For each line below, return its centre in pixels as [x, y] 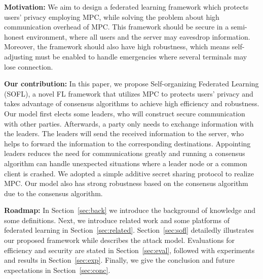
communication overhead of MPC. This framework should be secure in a [117, 27]
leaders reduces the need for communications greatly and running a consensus [125, 153]
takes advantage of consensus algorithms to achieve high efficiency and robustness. [132, 103]
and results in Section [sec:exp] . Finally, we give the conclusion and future [119, 260]
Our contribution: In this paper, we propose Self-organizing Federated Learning [131, 84]
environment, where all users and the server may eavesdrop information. [138, 36]
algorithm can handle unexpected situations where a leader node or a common [126, 163]
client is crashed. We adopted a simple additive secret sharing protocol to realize [129, 173]
